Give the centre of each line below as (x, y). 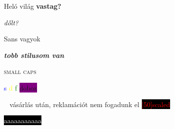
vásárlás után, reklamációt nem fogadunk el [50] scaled (90, 104)
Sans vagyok (22, 39)
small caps (20, 71)
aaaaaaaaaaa (23, 120)
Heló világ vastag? (33, 6)
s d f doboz (20, 87)
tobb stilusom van (34, 55)
